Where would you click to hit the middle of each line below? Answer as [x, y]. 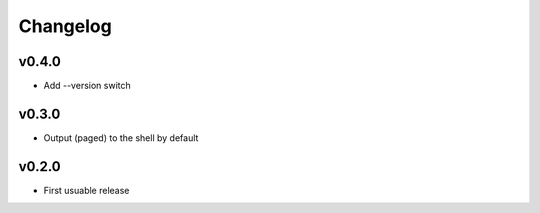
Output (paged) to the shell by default [121, 137]
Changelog [65, 26]
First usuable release [86, 190]
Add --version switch [87, 86]
